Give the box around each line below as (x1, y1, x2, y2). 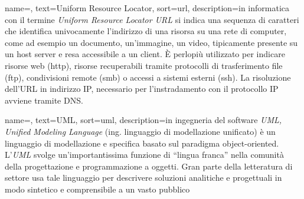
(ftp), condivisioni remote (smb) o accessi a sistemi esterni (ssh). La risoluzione (5, 71, 291, 83)
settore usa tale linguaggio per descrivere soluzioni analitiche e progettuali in (5, 171, 282, 184)
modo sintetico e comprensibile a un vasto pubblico (5, 183, 190, 195)
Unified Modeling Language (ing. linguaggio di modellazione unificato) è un (5, 125, 276, 137)
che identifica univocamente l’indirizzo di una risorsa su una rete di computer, (5, 25, 287, 37)
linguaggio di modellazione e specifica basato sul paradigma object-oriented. (5, 137, 279, 149)
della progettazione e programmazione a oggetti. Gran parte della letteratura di (5, 160, 293, 172)
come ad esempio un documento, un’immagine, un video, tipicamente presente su (5, 36, 298, 48)
